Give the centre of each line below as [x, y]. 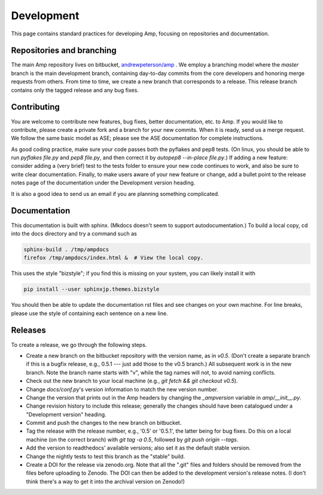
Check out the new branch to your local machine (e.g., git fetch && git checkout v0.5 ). [132, 381]
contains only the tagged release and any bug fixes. [75, 90]
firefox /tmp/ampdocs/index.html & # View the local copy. [114, 258]
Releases [28, 330]
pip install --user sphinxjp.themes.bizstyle [92, 289]
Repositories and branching [64, 51]
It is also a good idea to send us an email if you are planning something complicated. [115, 194]
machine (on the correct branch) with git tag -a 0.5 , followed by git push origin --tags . [132, 439]
